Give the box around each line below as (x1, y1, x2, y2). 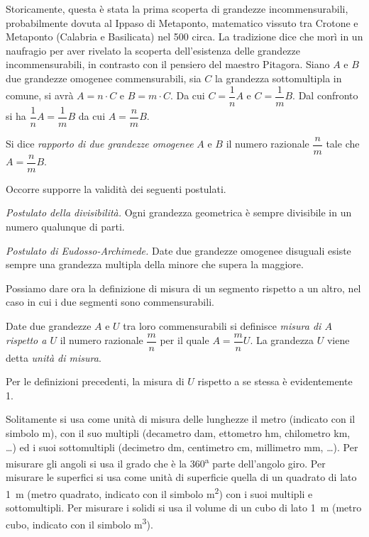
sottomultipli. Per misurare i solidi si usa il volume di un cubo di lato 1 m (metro (6, 500, 362, 515)
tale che (326, 136, 360, 151)
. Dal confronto (292, 88, 358, 103)
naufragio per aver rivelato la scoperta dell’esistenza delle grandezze (6, 43, 301, 57)
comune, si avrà (6, 88, 74, 103)
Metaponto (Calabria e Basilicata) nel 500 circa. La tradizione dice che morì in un (6, 29, 363, 44)
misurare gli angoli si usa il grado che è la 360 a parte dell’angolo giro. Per (6, 454, 326, 470)
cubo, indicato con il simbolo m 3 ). (6, 514, 153, 531)
